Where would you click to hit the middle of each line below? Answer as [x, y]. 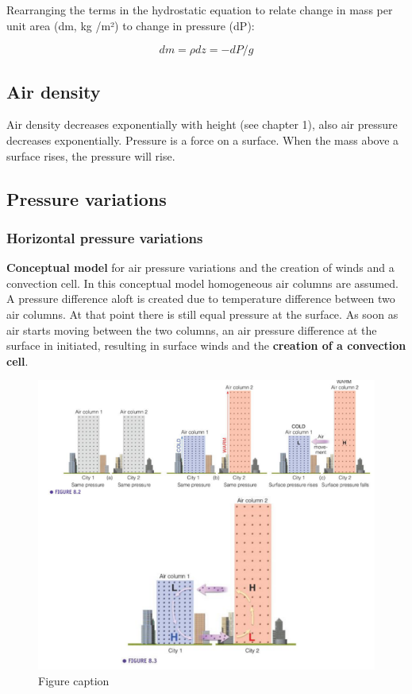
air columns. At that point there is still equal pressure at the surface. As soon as [202, 314]
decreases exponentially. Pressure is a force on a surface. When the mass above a [203, 140]
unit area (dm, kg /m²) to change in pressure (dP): [131, 25]
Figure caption [74, 680]
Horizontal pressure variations [105, 237]
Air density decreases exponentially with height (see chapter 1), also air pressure [202, 124]
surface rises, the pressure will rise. [91, 155]
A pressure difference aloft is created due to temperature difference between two [201, 299]
